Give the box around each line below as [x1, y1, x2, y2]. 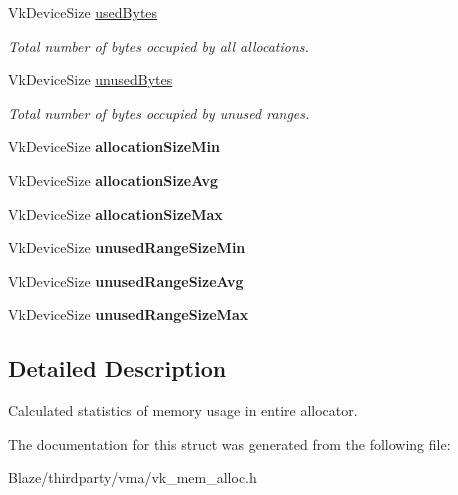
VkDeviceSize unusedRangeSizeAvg [8, 270, 244, 291]
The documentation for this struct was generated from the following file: [8, 433, 451, 454]
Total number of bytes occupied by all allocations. [8, 35, 309, 56]
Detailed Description [8, 353, 227, 384]
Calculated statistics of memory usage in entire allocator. [8, 400, 358, 421]
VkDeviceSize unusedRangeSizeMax [8, 304, 249, 325]
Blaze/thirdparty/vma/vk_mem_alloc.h [8, 467, 257, 488]
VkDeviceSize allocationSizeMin [8, 136, 220, 157]
